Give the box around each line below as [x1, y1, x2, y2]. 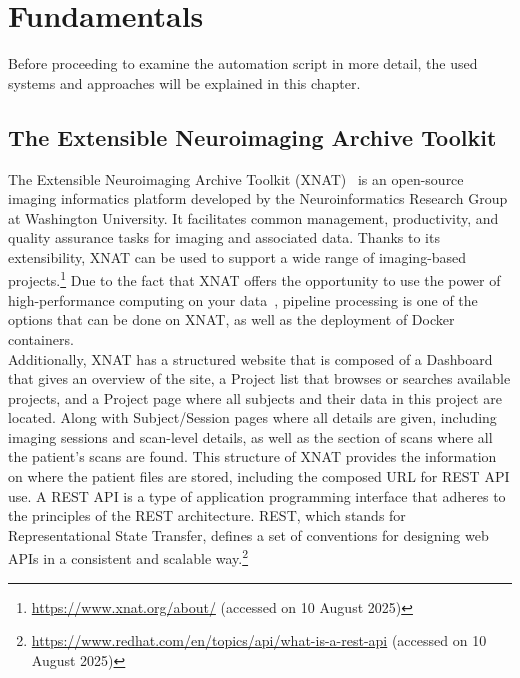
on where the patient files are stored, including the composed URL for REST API [8, 466, 510, 487]
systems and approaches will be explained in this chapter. [8, 72, 361, 93]
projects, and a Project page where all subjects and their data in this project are [8, 387, 502, 408]
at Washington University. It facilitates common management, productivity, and [8, 207, 499, 228]
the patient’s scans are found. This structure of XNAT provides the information [8, 446, 497, 467]
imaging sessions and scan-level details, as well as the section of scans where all [8, 426, 493, 447]
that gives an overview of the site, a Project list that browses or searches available [8, 368, 511, 389]
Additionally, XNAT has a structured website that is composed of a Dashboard [8, 348, 493, 369]
